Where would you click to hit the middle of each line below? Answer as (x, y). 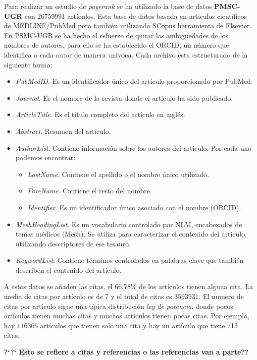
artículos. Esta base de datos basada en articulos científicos (157, 16)
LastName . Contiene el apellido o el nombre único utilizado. (118, 174)
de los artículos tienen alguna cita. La (196, 286)
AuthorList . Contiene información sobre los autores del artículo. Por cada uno (133, 148)
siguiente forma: (28, 64)
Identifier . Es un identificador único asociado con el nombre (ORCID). (134, 207)
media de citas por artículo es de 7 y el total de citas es (88, 296)
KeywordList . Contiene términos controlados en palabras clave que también (129, 260)
